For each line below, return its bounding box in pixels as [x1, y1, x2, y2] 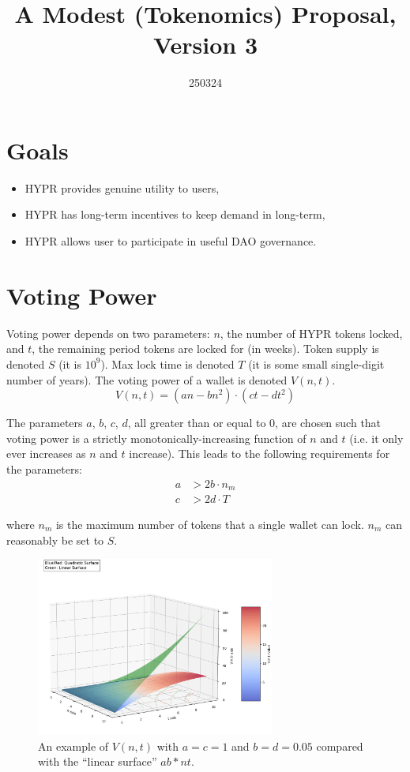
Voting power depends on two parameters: [6, 324, 210, 341]
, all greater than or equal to [127, 414, 266, 431]
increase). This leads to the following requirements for [129, 445, 390, 462]
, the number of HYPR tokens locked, [220, 324, 403, 341]
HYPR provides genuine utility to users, [24, 179, 220, 196]
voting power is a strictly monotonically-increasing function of [6, 429, 307, 446]
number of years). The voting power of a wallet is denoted [6, 371, 288, 388]
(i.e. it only [349, 429, 404, 446]
